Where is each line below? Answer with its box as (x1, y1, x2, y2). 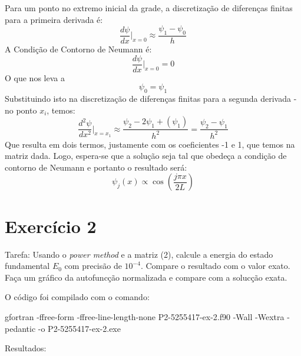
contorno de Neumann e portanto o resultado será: (5, 161, 187, 173)
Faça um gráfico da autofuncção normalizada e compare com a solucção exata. (5, 271, 287, 283)
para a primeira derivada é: (5, 13, 103, 25)
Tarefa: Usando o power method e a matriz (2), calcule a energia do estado (5, 248, 273, 260)
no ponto (5, 104, 37, 116)
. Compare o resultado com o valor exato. (140, 259, 290, 272)
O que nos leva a (5, 71, 65, 84)
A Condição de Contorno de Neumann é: (5, 43, 152, 55)
